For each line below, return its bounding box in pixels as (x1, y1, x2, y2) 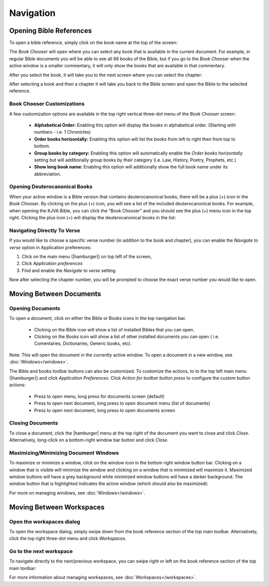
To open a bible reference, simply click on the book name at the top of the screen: (9, 40, 178, 46)
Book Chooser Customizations (9, 100, 85, 107)
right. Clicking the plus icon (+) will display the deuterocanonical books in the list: (9, 214, 176, 220)
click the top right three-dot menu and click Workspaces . (9, 536, 127, 542)
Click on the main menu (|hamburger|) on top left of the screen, (21, 253, 152, 259)
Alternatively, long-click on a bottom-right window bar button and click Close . (9, 437, 169, 443)
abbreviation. (34, 171, 61, 177)
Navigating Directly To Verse (9, 227, 80, 234)
